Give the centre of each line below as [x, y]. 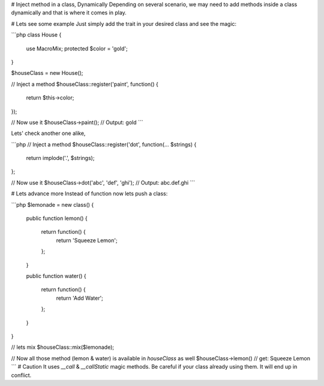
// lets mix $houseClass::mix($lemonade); [63, 347]
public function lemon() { [57, 218]
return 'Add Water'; [79, 298]
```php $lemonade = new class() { [52, 204]
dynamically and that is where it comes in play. [69, 13]
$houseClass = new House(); [47, 73]
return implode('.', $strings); [60, 158]
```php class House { [36, 35]
